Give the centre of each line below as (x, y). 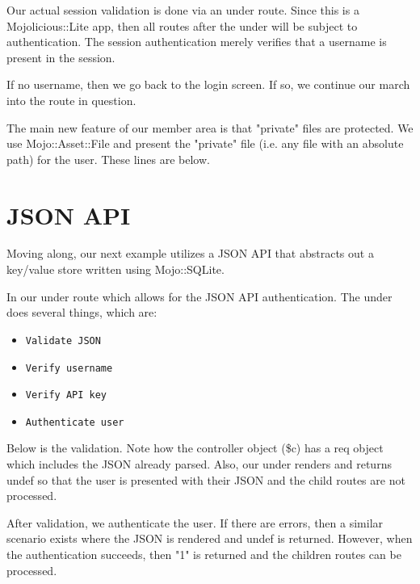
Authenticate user (75, 422)
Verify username (69, 368)
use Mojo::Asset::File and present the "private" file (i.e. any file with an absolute (205, 143)
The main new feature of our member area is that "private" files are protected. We (210, 127)
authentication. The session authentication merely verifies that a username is (197, 42)
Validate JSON (63, 340)
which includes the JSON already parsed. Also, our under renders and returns (199, 464)
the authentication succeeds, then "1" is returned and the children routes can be (204, 555)
